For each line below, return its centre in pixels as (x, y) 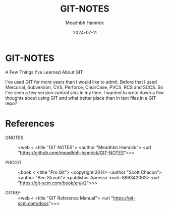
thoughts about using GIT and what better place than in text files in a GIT (81, 98)
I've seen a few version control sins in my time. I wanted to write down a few (84, 92)
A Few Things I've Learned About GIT (44, 72)
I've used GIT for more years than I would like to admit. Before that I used (81, 82)
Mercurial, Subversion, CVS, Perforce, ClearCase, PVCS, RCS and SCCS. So (84, 87)
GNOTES (14, 137)
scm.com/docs (33, 203)
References (30, 123)
